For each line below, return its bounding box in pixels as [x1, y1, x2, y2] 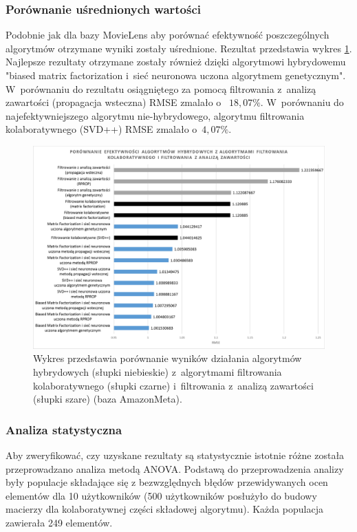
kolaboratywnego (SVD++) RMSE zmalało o [6, 122, 197, 136]
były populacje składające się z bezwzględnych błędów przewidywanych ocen [6, 475, 328, 489]
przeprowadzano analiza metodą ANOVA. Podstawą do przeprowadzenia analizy [6, 461, 344, 476]
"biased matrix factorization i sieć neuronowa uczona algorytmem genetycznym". [6, 68, 346, 82]
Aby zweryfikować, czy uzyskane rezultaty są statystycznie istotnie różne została [6, 447, 345, 462]
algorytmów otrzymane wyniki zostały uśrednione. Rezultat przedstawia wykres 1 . [6, 41, 352, 55]
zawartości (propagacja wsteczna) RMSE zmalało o [6, 95, 221, 109]
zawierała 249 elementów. [6, 515, 113, 529]
